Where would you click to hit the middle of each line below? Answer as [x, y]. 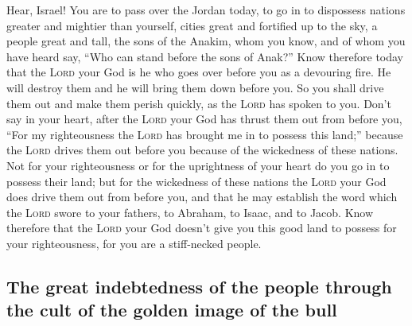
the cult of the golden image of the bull [172, 310]
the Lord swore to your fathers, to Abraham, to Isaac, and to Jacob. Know [190, 212]
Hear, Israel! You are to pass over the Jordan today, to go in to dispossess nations [206, 10]
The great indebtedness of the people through [199, 286]
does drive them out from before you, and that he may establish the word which [202, 197]
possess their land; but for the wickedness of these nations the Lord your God [196, 181]
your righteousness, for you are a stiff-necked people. [134, 243]
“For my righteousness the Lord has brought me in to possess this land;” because [205, 134]
